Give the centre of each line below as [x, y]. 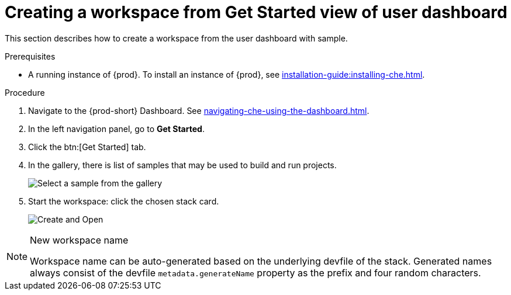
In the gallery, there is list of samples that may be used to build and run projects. [182, 165]
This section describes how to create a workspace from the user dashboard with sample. [176, 38]
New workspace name [79, 240]
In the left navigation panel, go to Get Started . [116, 129]
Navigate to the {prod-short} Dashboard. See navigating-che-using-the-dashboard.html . [199, 110]
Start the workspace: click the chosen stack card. [124, 201]
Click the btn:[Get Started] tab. [87, 147]
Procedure [25, 92]
